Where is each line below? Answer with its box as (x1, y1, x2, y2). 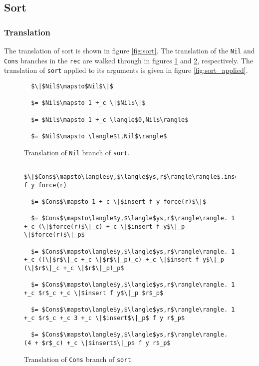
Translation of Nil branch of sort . (24, 147, 130, 157)
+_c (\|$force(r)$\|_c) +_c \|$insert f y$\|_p (24, 223, 185, 230)
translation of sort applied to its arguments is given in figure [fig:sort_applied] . (4, 65, 248, 75)
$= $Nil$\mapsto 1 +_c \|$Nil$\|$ (31, 99, 146, 107)
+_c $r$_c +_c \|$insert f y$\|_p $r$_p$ (24, 290, 164, 297)
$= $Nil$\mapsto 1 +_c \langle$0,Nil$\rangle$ (31, 116, 189, 123)
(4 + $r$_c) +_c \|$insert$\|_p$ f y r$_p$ (24, 340, 171, 347)
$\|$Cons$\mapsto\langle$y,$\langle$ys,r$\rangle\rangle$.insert (24, 173, 246, 180)
